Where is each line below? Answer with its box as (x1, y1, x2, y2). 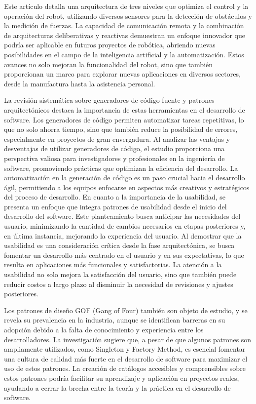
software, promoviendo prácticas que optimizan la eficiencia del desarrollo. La (4, 162, 238, 173)
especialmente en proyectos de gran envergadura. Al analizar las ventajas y (4, 133, 230, 144)
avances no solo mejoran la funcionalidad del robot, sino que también (4, 59, 213, 69)
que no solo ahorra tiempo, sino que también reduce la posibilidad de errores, (4, 124, 238, 134)
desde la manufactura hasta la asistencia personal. (4, 78, 155, 88)
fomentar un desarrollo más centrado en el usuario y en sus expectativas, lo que (4, 249, 244, 260)
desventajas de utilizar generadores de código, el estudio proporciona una (4, 143, 225, 154)
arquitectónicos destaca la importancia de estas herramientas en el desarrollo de (4, 104, 245, 115)
